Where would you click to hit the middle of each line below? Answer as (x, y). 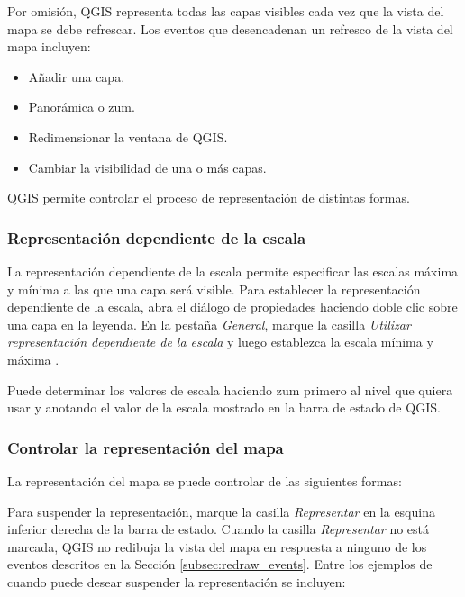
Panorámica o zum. (82, 107)
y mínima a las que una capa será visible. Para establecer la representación (214, 289)
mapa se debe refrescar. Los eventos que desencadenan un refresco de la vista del (230, 28)
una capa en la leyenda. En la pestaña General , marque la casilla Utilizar (209, 324)
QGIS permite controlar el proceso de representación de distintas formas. (209, 198)
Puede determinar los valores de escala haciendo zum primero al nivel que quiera (230, 389)
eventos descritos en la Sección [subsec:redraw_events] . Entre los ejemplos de (220, 564)
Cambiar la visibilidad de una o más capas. (147, 167)
